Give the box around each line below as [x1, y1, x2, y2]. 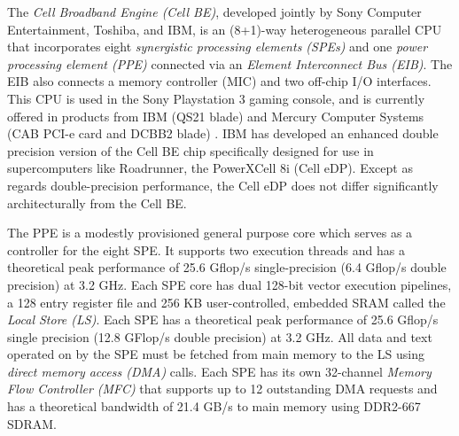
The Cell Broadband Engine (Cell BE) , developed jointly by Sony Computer [7, 3, 422, 20]
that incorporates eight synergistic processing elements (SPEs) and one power [7, 37, 428, 56]
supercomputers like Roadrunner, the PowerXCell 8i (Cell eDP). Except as [7, 159, 413, 177]
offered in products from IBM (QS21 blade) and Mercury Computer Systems [7, 106, 424, 125]
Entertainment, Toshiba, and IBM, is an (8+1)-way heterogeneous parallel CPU [7, 19, 442, 38]
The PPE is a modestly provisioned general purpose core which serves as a [7, 223, 413, 242]
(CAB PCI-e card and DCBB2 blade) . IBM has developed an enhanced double [7, 124, 439, 143]
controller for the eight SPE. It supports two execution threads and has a [7, 240, 405, 259]
